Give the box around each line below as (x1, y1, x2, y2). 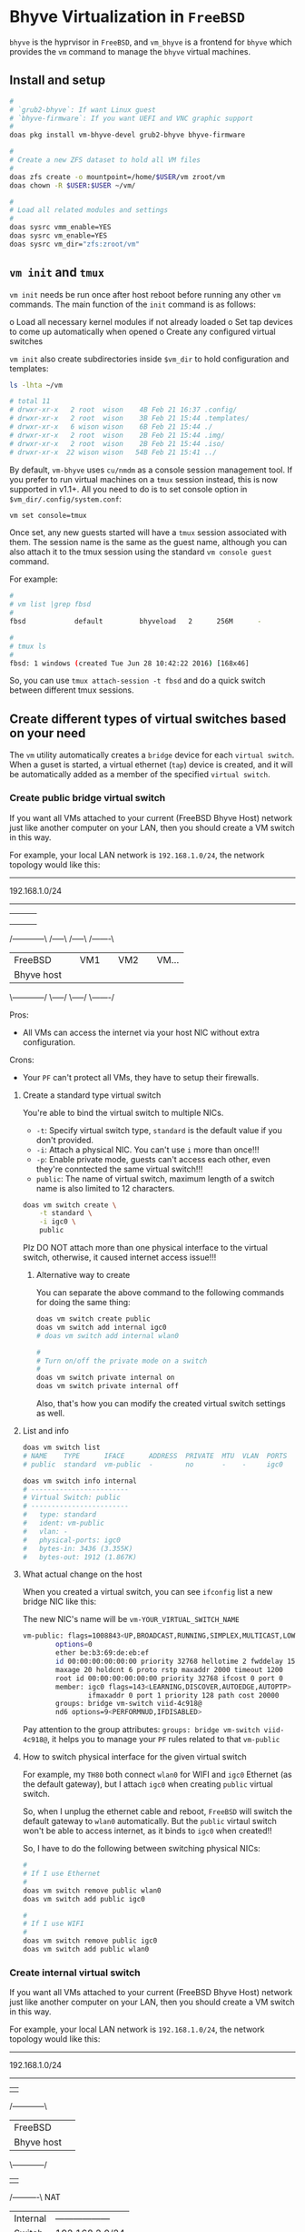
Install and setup (9, 73, 106, 88)
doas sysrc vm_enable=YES (9, 231, 107, 240)
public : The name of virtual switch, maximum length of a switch (35, 1172, 275, 1184)
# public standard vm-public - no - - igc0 (22, 1459, 283, 1469)
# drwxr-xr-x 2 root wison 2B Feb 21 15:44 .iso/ (9, 439, 225, 448)
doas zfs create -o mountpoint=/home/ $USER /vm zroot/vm (9, 172, 225, 181)
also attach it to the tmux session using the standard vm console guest (9, 546, 272, 557)
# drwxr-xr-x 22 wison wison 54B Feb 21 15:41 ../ (9, 448, 218, 457)
